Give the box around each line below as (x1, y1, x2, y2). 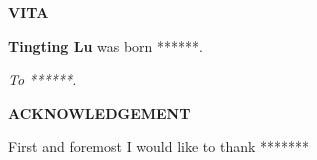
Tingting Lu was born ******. (8, 35, 203, 56)
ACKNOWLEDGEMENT (8, 102, 191, 123)
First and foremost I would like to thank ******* (8, 136, 310, 157)
